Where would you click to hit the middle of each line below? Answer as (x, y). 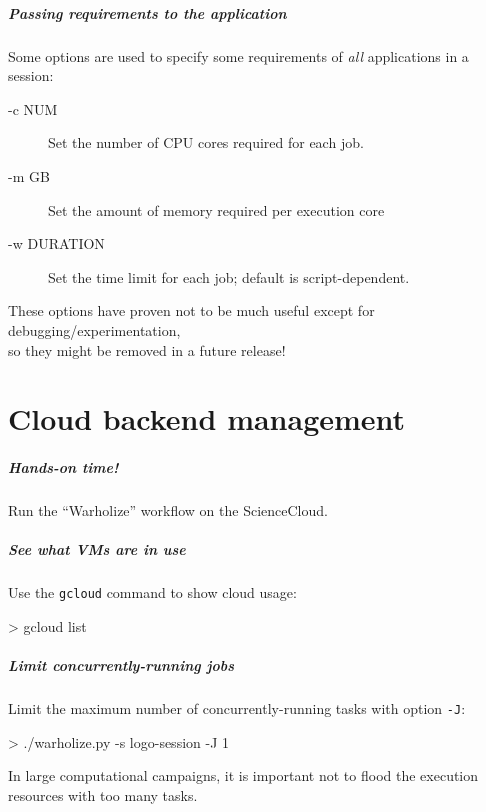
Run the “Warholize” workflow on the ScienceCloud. (168, 510)
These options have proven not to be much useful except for (191, 310)
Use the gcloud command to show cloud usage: (152, 592)
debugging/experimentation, (94, 329)
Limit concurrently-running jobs (121, 665)
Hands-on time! (63, 467)
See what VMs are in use (97, 549)
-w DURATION (56, 243)
